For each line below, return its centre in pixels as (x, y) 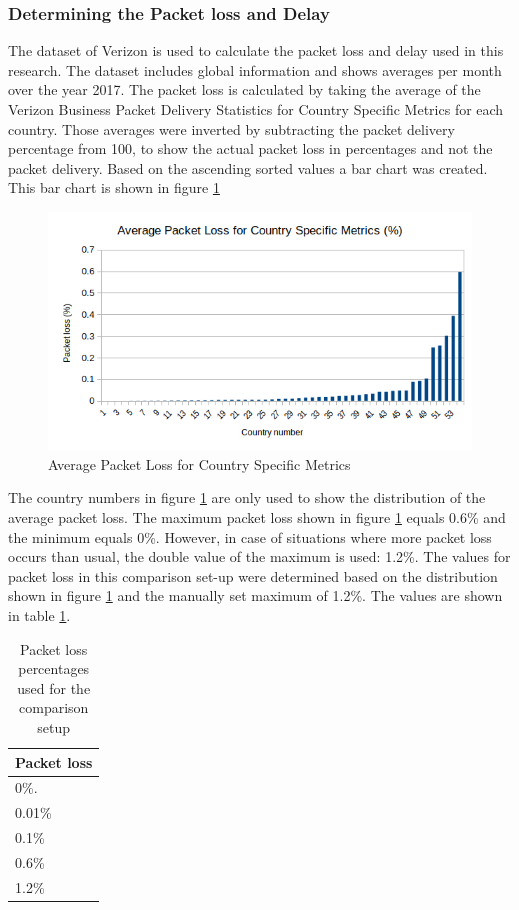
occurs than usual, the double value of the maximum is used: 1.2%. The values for (259, 556)
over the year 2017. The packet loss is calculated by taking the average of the (244, 89)
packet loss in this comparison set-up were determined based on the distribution (253, 575)
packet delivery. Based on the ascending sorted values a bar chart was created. (248, 167)
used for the (54, 687)
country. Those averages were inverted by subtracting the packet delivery (231, 128)
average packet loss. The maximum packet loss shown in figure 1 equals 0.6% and (257, 517)
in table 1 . (39, 614)
